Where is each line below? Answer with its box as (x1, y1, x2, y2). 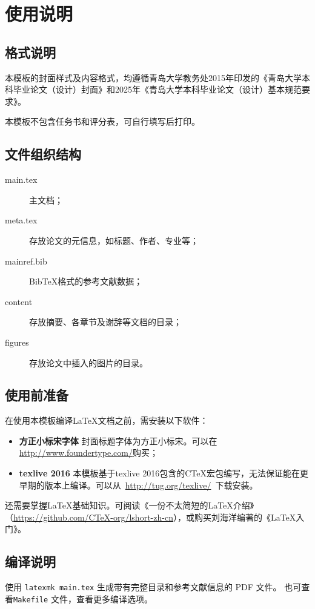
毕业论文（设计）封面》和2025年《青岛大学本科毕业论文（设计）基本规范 (13, 83, 302, 96)
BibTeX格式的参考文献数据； (29, 275, 143, 288)
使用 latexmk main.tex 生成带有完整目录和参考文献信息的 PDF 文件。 (5, 581, 282, 593)
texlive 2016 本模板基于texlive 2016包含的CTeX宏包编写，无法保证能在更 (19, 467, 309, 479)
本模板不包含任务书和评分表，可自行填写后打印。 (5, 115, 200, 128)
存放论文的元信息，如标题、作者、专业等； (29, 234, 199, 246)
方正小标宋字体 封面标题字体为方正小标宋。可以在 (19, 434, 217, 447)
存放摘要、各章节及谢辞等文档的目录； (29, 315, 182, 328)
